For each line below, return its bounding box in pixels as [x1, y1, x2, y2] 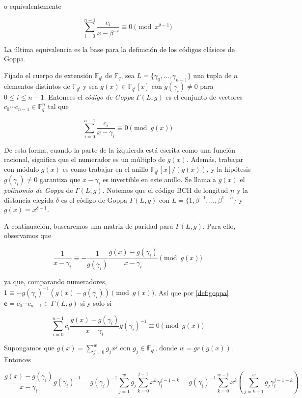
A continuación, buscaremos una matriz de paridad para [4, 220, 173, 231]
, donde [155, 343, 177, 353]
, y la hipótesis [206, 164, 251, 174]
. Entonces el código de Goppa [44, 91, 134, 102]
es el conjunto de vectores [165, 91, 243, 102]
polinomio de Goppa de [4, 185, 73, 195]
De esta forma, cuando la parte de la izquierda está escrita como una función [4, 144, 236, 155]
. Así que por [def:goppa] [154, 287, 229, 297]
